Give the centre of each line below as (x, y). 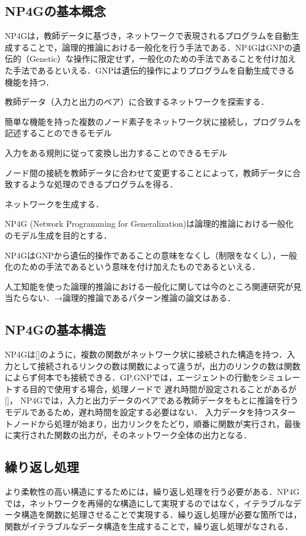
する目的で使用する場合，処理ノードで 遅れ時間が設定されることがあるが (154, 388)
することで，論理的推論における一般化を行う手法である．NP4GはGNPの (152, 47)
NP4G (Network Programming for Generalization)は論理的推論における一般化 (149, 224)
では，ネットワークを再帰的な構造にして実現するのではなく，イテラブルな (149, 503)
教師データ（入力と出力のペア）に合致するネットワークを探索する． (137, 102)
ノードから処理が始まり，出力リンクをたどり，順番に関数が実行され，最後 (157, 423)
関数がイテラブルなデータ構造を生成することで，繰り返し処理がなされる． (149, 526)
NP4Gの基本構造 (55, 330)
